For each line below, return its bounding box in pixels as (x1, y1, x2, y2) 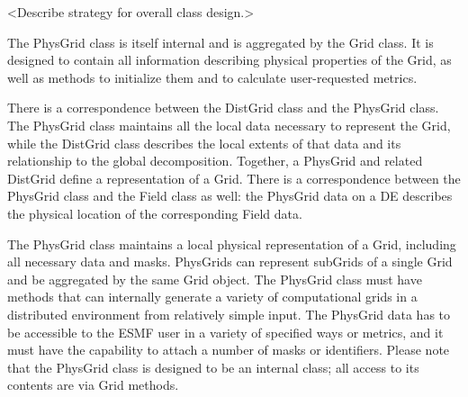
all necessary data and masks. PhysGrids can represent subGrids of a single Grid (7, 252, 453, 271)
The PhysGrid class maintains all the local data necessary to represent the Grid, (7, 115, 451, 134)
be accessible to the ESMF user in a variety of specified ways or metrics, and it (7, 322, 444, 341)
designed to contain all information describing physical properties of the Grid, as (7, 50, 452, 69)
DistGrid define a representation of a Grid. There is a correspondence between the (7, 168, 461, 187)
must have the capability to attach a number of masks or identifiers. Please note (7, 340, 450, 359)
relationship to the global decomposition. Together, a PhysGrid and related (7, 151, 423, 170)
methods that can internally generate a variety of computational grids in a (7, 287, 418, 306)
